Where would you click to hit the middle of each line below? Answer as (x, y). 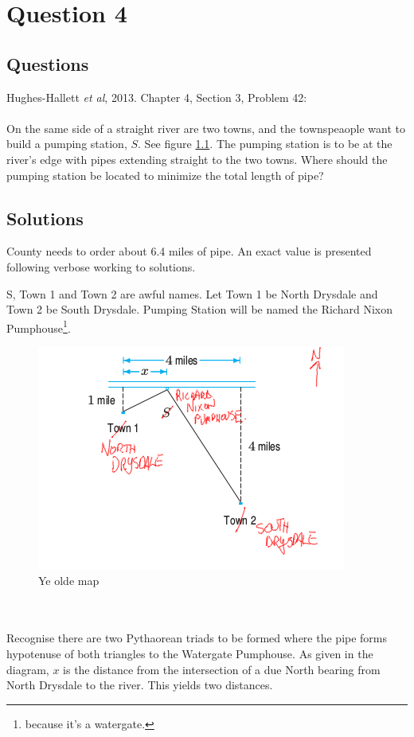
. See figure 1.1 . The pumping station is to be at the (265, 144)
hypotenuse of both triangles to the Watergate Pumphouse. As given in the (190, 653)
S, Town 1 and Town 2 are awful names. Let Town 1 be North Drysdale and (192, 293)
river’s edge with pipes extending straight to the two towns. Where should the (197, 159)
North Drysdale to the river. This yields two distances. (140, 685)
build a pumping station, (67, 144)
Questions (48, 63)
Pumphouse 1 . (39, 326)
